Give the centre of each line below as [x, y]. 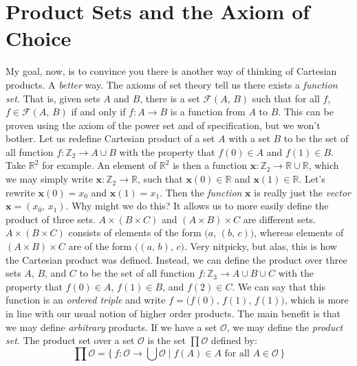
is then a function [210, 165]
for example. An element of [99, 165]
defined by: [234, 340]
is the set [166, 340]
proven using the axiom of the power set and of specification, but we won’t [163, 125]
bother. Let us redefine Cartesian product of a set [110, 138]
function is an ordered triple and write [86, 300]
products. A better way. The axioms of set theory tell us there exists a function [172, 84]
